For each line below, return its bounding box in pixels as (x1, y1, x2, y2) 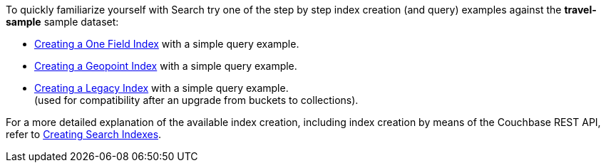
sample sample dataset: (6, 16, 119, 28)
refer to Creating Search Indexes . (6, 128, 162, 140)
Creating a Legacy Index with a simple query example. (34, 82, 289, 94)
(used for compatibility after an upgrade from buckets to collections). (34, 94, 359, 106)
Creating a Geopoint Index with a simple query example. (34, 60, 297, 72)
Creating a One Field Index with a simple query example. (34, 38, 299, 50)
